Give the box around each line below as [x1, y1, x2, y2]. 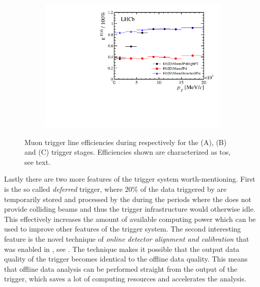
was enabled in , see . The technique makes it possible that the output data [4, 243, 240, 254]
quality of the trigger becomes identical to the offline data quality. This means [4, 253, 248, 264]
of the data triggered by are [140, 184, 227, 194]
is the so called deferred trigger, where [4, 184, 123, 194]
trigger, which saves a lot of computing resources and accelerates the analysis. [4, 273, 246, 284]
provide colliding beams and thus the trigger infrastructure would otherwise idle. [4, 204, 255, 214]
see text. [24, 156, 51, 167]
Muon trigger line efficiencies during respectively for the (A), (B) [24, 136, 227, 147]
